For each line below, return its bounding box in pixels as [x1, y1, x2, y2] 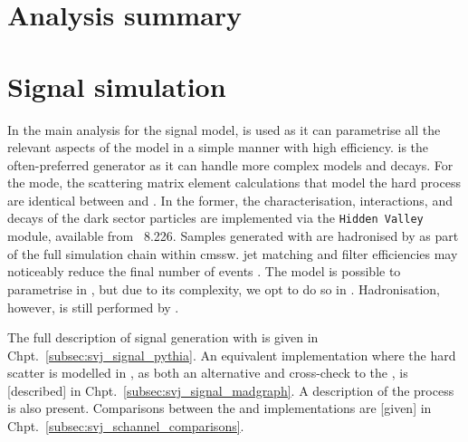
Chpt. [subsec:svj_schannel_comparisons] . [7, 417, 244, 436]
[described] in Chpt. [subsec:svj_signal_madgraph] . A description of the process [7, 380, 454, 399]
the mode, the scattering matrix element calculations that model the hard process [7, 173, 461, 192]
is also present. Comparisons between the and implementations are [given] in [7, 399, 432, 418]
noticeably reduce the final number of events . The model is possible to [7, 262, 401, 281]
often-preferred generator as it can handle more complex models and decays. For [7, 155, 454, 174]
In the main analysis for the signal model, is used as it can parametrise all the [7, 120, 441, 139]
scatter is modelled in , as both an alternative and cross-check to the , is [7, 363, 408, 382]
